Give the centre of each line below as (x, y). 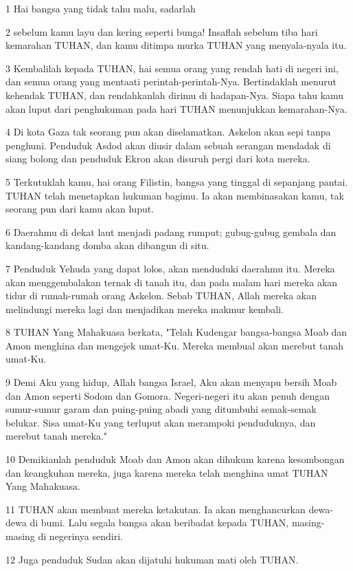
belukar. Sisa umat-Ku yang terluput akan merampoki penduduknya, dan (161, 422)
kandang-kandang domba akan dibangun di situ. (107, 245)
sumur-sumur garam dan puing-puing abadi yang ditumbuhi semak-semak (161, 409)
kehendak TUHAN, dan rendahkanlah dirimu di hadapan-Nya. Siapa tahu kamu (175, 95)
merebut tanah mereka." (57, 436)
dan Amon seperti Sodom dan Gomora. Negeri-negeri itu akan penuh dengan (168, 395)
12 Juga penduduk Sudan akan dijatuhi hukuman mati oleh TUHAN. (152, 559)
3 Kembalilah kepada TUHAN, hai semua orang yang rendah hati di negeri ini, (172, 68)
